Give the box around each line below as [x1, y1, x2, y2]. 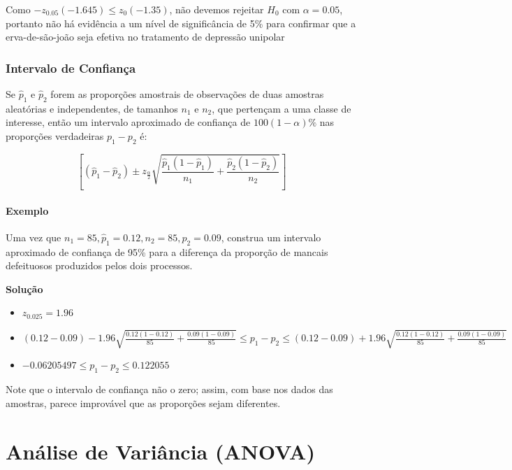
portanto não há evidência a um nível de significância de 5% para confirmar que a [6, 15, 356, 30]
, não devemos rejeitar [169, 2, 264, 16]
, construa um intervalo [221, 229, 321, 244]
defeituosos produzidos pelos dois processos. [6, 258, 193, 273]
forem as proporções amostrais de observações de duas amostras [50, 87, 324, 101]
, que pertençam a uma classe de [212, 101, 351, 115]
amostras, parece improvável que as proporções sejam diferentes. [6, 395, 281, 410]
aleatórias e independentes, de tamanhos [6, 101, 178, 115]
